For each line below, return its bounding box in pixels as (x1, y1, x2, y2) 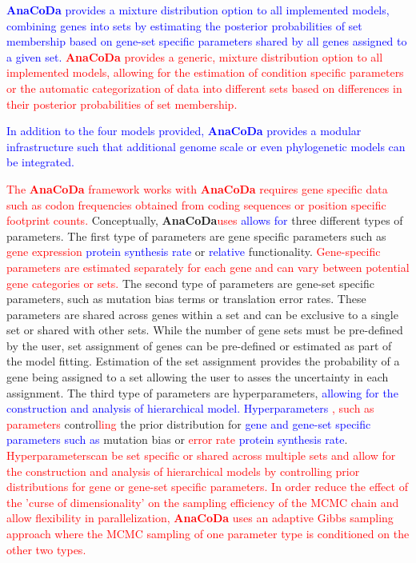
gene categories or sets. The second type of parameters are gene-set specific (6, 274, 374, 291)
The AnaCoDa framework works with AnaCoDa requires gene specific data (6, 180, 388, 197)
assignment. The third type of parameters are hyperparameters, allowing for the (6, 384, 398, 401)
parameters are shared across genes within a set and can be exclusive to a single (6, 305, 398, 322)
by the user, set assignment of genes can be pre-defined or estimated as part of (6, 337, 392, 353)
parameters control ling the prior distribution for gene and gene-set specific (6, 415, 371, 432)
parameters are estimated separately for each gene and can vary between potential (6, 258, 410, 275)
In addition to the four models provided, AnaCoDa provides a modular (6, 122, 362, 139)
